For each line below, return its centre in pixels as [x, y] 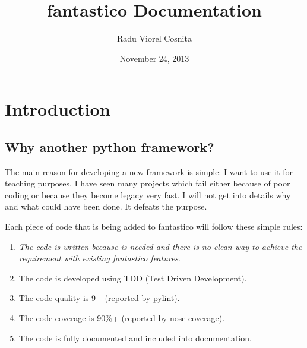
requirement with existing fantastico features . [99, 258]
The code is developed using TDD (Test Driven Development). [133, 278]
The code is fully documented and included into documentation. [135, 338]
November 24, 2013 [154, 58]
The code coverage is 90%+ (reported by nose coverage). [122, 318]
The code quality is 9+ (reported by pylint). [99, 298]
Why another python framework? [110, 146]
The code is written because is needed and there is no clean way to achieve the [160, 246]
